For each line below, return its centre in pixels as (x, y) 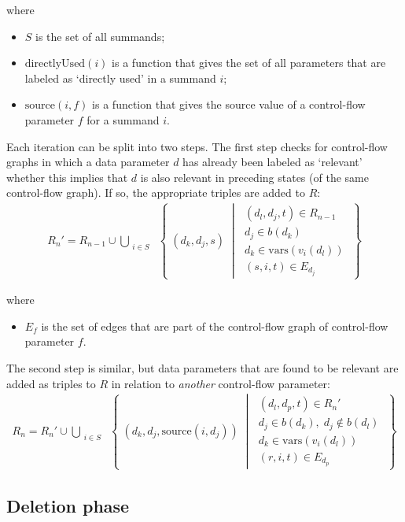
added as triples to (51, 383)
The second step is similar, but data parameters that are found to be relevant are (202, 367)
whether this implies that (67, 177)
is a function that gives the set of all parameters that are (249, 63)
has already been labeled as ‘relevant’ (272, 162)
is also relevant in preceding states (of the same (254, 177)
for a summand (123, 119)
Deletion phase (68, 506)
